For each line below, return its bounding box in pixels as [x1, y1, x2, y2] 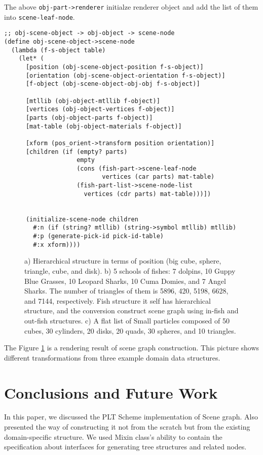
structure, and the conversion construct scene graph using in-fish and [24, 305, 239, 316]
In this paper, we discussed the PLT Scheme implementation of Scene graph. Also [4, 411, 258, 422]
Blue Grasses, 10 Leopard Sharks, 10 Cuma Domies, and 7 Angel [24, 275, 226, 286]
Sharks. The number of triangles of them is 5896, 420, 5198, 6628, [24, 285, 229, 296]
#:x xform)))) [33, 241, 81, 248]
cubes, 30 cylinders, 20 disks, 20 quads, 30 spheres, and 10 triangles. [24, 325, 236, 336]
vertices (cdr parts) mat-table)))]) [84, 190, 211, 198]
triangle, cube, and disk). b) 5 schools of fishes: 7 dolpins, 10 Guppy [24, 265, 236, 276]
